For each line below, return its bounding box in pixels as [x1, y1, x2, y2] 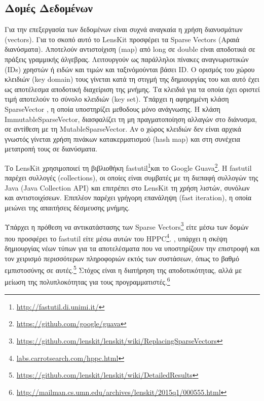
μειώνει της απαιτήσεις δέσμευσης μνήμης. [5, 202, 130, 212]
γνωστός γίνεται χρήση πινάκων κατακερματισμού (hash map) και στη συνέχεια [5, 133, 240, 144]
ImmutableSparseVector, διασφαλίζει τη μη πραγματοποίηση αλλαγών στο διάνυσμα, [5, 113, 257, 124]
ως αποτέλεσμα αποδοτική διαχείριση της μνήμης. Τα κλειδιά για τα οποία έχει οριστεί [5, 83, 260, 94]
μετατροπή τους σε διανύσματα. [5, 143, 98, 154]
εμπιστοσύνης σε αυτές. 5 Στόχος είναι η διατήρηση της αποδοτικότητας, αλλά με [5, 263, 242, 275]
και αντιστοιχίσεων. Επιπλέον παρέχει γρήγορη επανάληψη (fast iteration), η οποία [5, 192, 252, 203]
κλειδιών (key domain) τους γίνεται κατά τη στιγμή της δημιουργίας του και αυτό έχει [5, 74, 259, 84]
